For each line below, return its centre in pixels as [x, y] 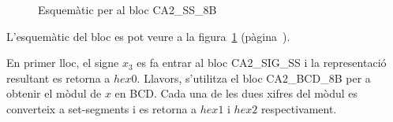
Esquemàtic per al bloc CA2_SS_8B [127, 9]
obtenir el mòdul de [54, 93]
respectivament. [299, 108]
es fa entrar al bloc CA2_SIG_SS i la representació [262, 63]
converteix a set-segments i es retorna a [102, 108]
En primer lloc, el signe [63, 63]
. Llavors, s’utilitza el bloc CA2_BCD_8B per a [254, 78]
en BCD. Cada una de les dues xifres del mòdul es [236, 93]
